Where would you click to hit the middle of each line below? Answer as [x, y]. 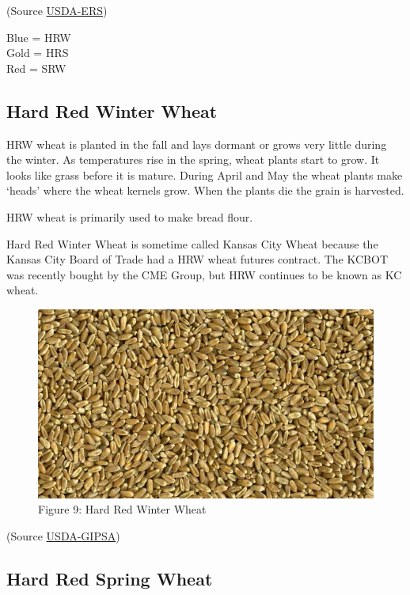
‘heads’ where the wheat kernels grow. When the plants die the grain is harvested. [205, 190]
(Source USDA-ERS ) [57, 10]
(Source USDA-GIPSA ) [63, 535]
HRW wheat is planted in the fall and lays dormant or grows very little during [197, 144]
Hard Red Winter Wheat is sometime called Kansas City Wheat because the [192, 243]
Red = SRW [36, 68]
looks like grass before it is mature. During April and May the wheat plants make [205, 174]
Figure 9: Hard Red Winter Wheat [122, 509]
